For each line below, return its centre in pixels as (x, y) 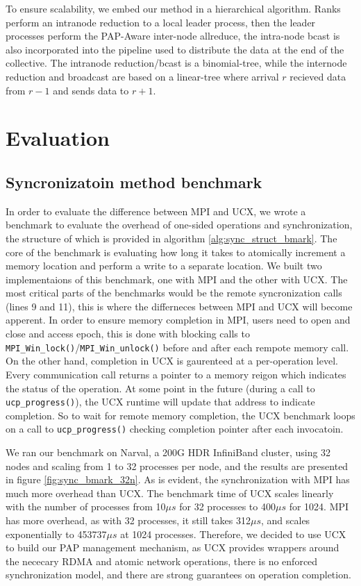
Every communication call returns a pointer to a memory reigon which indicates (176, 374)
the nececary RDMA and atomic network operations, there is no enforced (162, 561)
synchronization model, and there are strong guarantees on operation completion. (178, 575)
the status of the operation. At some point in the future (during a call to (160, 388)
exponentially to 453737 (56, 534)
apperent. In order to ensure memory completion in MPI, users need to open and (178, 320)
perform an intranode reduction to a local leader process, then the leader (161, 22)
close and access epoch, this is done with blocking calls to (128, 334)
